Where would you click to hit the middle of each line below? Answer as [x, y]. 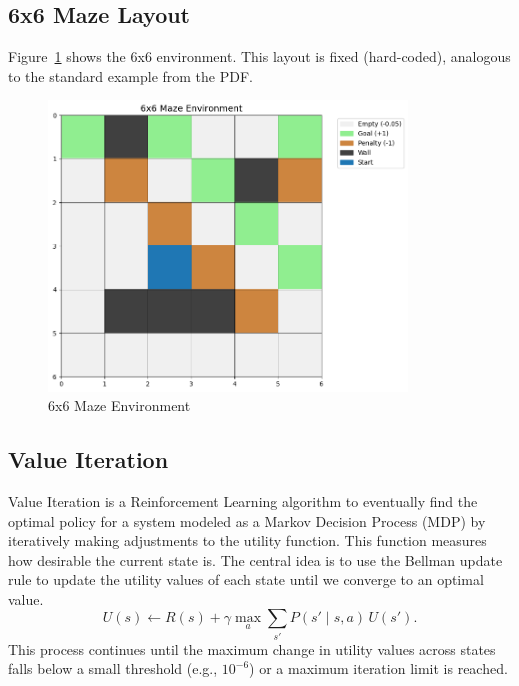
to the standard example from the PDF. [130, 75]
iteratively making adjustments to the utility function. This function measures [247, 540]
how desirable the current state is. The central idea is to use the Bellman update [255, 559]
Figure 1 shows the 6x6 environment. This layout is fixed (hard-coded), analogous [259, 56]
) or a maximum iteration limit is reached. [378, 668]
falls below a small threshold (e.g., [113, 668]
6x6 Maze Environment [119, 405]
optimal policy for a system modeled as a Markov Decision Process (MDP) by [247, 520]
